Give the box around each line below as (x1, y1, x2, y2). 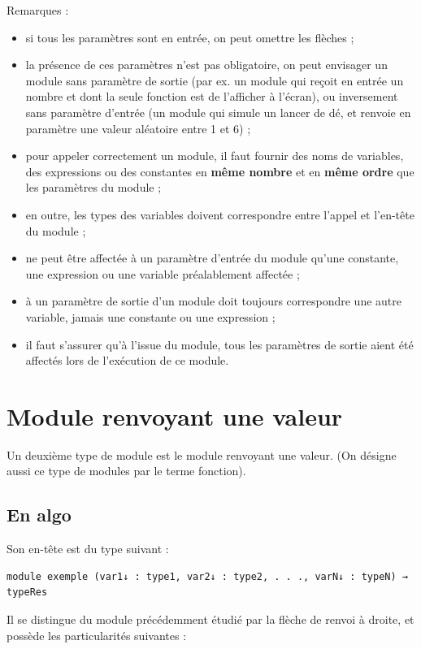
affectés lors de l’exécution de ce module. (25, 352, 229, 369)
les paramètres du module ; (25, 179, 162, 196)
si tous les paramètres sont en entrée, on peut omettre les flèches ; (25, 28, 354, 45)
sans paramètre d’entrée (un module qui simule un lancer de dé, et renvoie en (25, 103, 411, 120)
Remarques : (7, 2, 69, 18)
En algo (7, 502, 72, 527)
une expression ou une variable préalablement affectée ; (25, 265, 300, 282)
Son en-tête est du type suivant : (7, 540, 169, 557)
